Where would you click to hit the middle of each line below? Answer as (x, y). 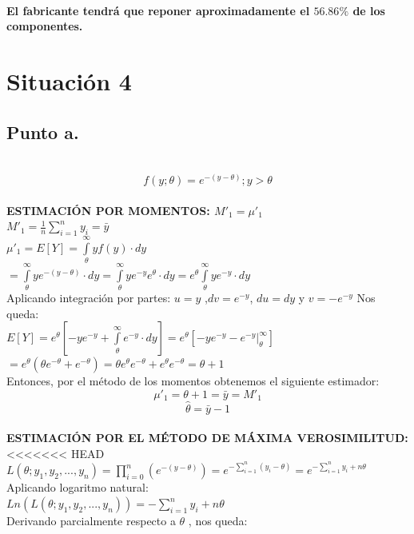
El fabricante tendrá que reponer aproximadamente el (158, 10)
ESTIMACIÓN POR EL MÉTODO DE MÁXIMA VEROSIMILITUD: (207, 438)
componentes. (45, 26)
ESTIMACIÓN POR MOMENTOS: (108, 210)
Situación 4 (69, 80)
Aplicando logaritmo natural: (78, 487)
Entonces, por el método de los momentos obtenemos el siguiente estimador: (193, 381)
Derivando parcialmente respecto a (91, 521)
